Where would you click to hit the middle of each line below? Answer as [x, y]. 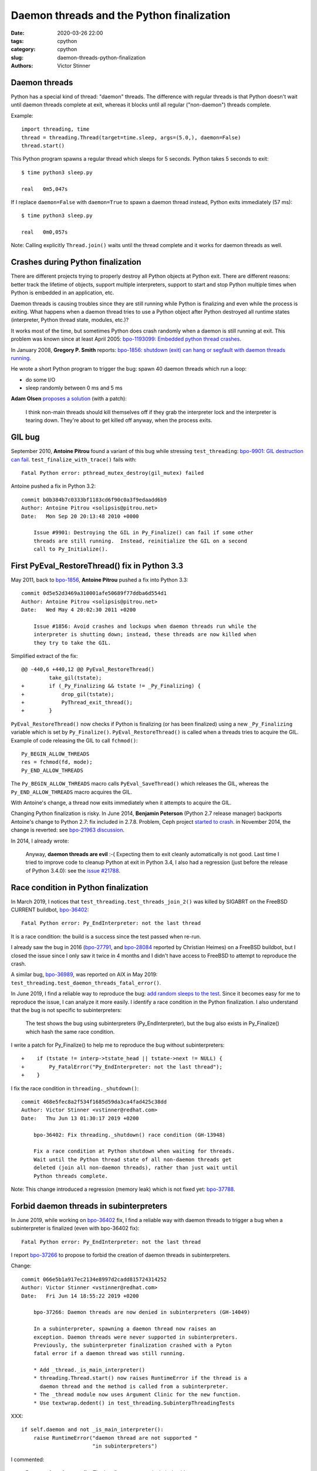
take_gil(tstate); [75, 678]
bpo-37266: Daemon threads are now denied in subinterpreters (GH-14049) [142, 1312]
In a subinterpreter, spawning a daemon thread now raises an [125, 1329]
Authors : [22, 66]
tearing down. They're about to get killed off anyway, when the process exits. [119, 420]
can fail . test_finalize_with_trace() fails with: [74, 460]
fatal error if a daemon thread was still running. [109, 1354]
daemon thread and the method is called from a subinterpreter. [134, 1386]
